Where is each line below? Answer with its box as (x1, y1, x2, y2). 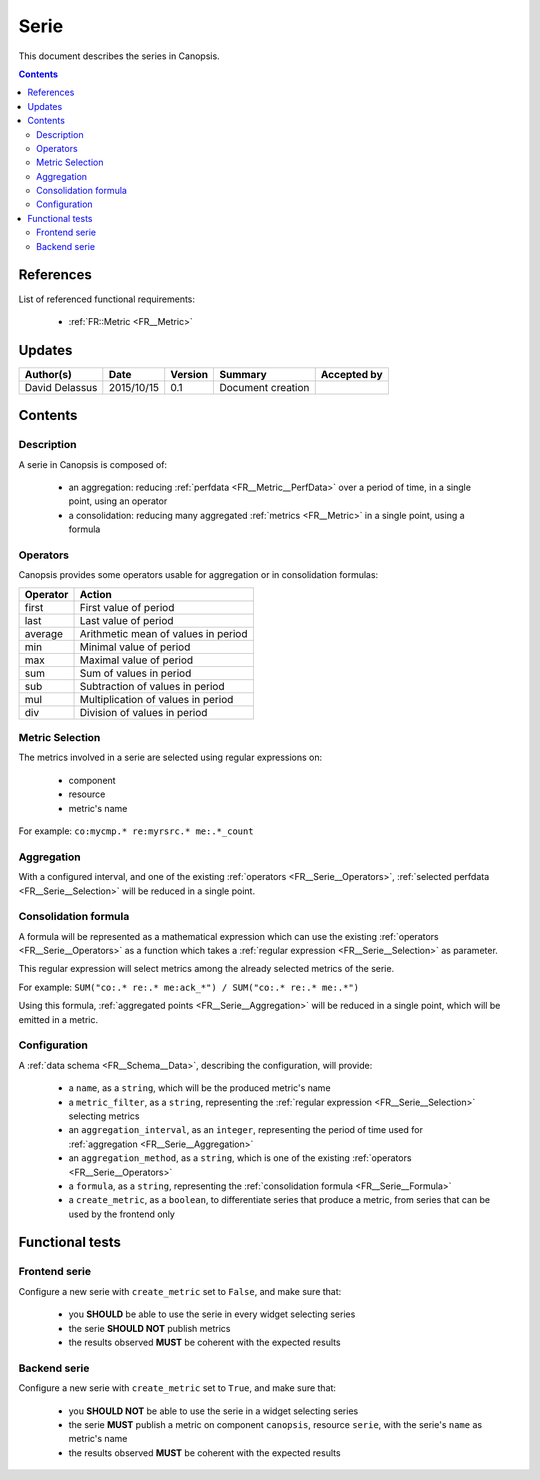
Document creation (219, 380, 310, 394)
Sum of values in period (79, 666, 192, 680)
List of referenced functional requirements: (18, 293, 195, 305)
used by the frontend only (68, 1208, 175, 1220)
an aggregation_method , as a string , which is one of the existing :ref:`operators (68, 1152, 412, 1164)
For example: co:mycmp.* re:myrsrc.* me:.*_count (18, 825, 254, 837)
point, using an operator (68, 495, 168, 507)
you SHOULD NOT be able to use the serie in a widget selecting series (68, 1405, 359, 1417)
